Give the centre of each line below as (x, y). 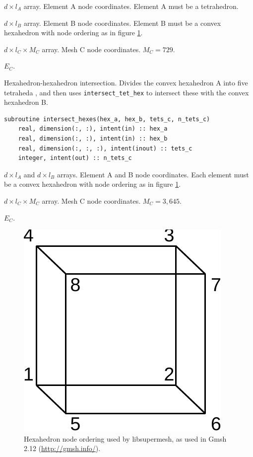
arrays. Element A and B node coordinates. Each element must (153, 174)
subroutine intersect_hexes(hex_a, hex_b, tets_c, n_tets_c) (107, 119)
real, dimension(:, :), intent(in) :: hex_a (93, 129)
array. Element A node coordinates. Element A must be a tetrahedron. (131, 6)
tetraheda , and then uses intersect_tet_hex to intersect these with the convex (126, 92)
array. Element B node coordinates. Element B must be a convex (122, 23)
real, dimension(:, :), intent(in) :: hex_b (93, 139)
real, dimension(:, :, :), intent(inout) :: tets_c (105, 148)
